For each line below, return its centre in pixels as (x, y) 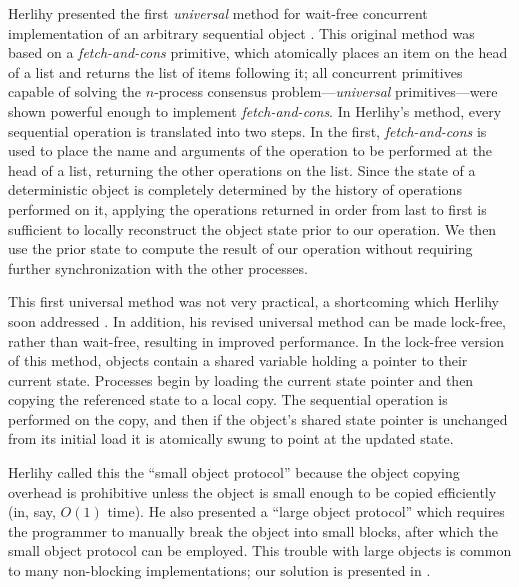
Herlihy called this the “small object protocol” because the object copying (234, 472)
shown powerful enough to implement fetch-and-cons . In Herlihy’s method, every (255, 110)
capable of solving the (75, 91)
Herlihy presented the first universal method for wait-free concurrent (218, 13)
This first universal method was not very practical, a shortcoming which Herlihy (254, 301)
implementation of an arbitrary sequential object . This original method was (241, 32)
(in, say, (32, 511)
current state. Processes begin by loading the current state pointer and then (241, 379)
